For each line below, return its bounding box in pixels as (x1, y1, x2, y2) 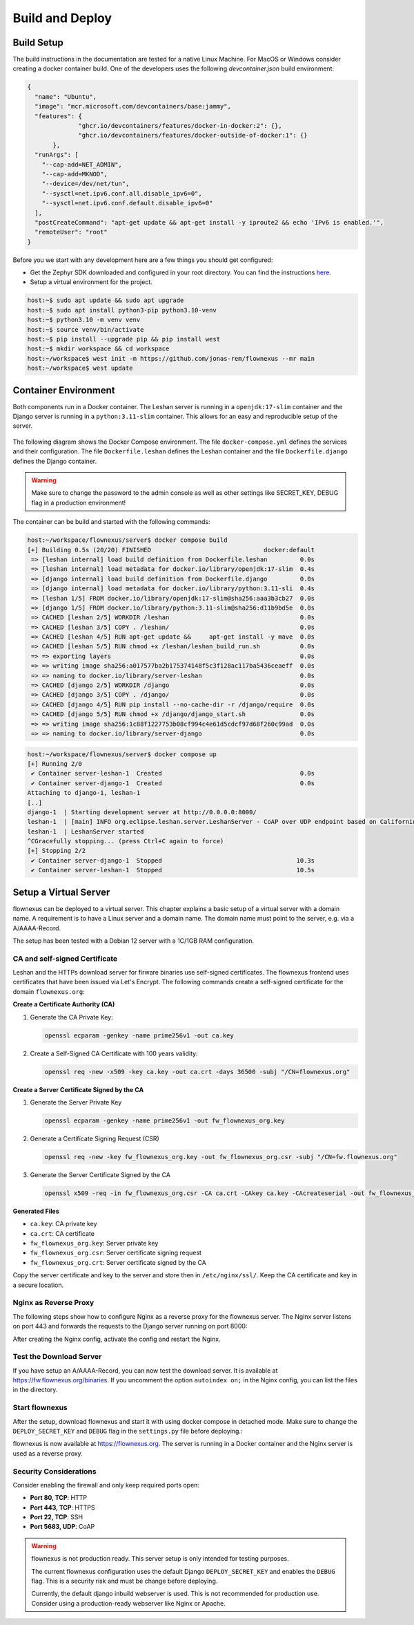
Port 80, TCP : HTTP (30, 1494, 88, 1502)
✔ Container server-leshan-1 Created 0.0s (31, 769, 315, 778)
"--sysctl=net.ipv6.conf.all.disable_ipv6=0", (41, 189, 203, 197)
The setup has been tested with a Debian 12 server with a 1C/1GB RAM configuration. (12, 937, 255, 945)
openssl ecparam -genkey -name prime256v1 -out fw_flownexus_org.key (44, 1116, 285, 1125)
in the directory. (12, 1386, 58, 1394)
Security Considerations (12, 1466, 97, 1476)
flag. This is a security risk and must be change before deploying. (31, 1577, 218, 1586)
